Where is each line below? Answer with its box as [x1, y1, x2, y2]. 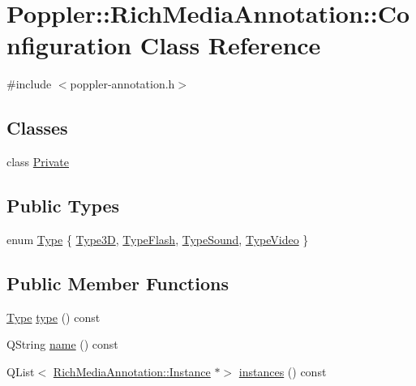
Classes [6, 115, 68, 140]
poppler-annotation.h [70, 75, 175, 92]
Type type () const [6, 308, 101, 325]
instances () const [238, 362, 327, 380]
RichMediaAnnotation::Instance [53, 362, 211, 380]
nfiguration [6, 28, 132, 62]
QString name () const [6, 336, 118, 353]
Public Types [6, 193, 120, 218]
